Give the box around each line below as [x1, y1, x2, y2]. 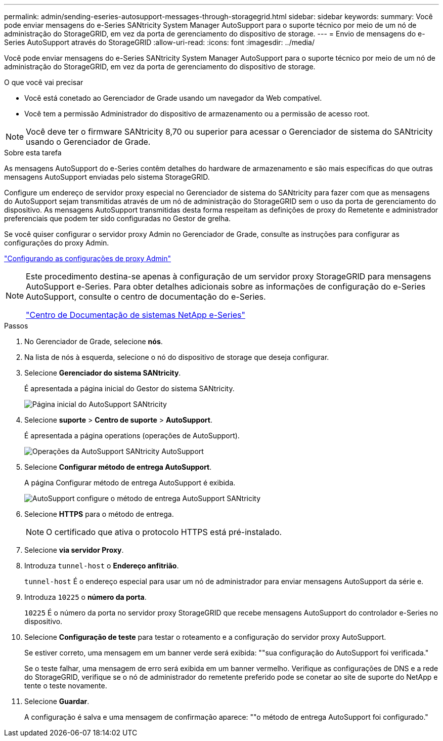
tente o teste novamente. [24, 681, 107, 690]
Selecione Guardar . [24, 697, 90, 706]
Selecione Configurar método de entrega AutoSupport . [24, 463, 212, 471]
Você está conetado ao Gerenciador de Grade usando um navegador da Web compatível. [24, 94, 322, 102]
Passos [4, 321, 28, 330]
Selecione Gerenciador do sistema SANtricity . [24, 368, 181, 377]
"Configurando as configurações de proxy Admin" [4, 254, 171, 263]
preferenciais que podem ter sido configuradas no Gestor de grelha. [4, 214, 231, 223]
